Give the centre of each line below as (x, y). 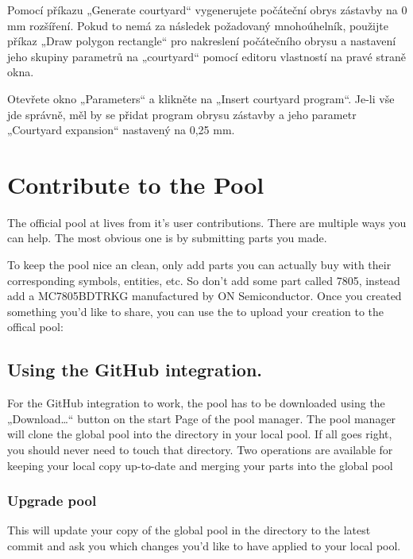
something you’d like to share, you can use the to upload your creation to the (196, 311)
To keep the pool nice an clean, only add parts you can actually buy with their (199, 265)
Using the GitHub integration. (135, 370)
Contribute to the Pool (136, 184)
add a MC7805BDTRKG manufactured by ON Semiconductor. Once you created (205, 296)
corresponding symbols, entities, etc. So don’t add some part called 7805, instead (204, 280)
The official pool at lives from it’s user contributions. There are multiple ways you (207, 222)
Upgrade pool (52, 501)
